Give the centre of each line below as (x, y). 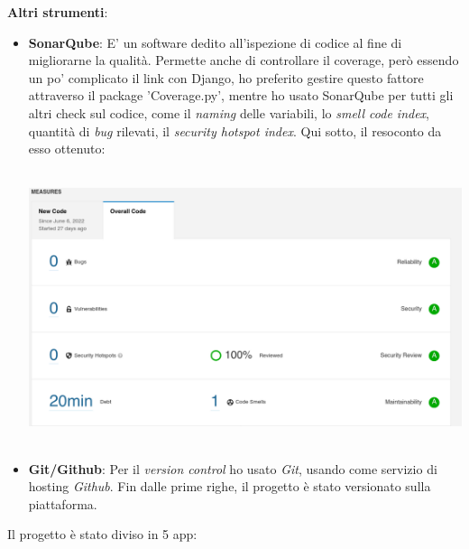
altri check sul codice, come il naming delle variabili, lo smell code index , (229, 112)
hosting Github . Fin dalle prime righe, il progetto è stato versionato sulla (230, 486)
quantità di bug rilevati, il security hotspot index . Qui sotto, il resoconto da (235, 130)
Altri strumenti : (58, 12)
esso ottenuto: (67, 149)
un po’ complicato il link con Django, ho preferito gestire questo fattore (226, 77)
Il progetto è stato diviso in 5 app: (102, 534)
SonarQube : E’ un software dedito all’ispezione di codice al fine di (215, 42)
